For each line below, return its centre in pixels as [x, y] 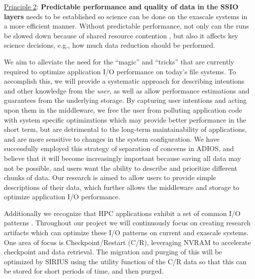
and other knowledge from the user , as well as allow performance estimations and [127, 90]
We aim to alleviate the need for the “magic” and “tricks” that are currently [119, 61]
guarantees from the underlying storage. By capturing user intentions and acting [125, 100]
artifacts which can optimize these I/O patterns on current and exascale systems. [126, 232]
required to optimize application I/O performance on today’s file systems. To [120, 71]
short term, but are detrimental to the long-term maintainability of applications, [126, 129]
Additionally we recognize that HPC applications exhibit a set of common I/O [122, 213]
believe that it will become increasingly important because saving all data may [123, 158]
